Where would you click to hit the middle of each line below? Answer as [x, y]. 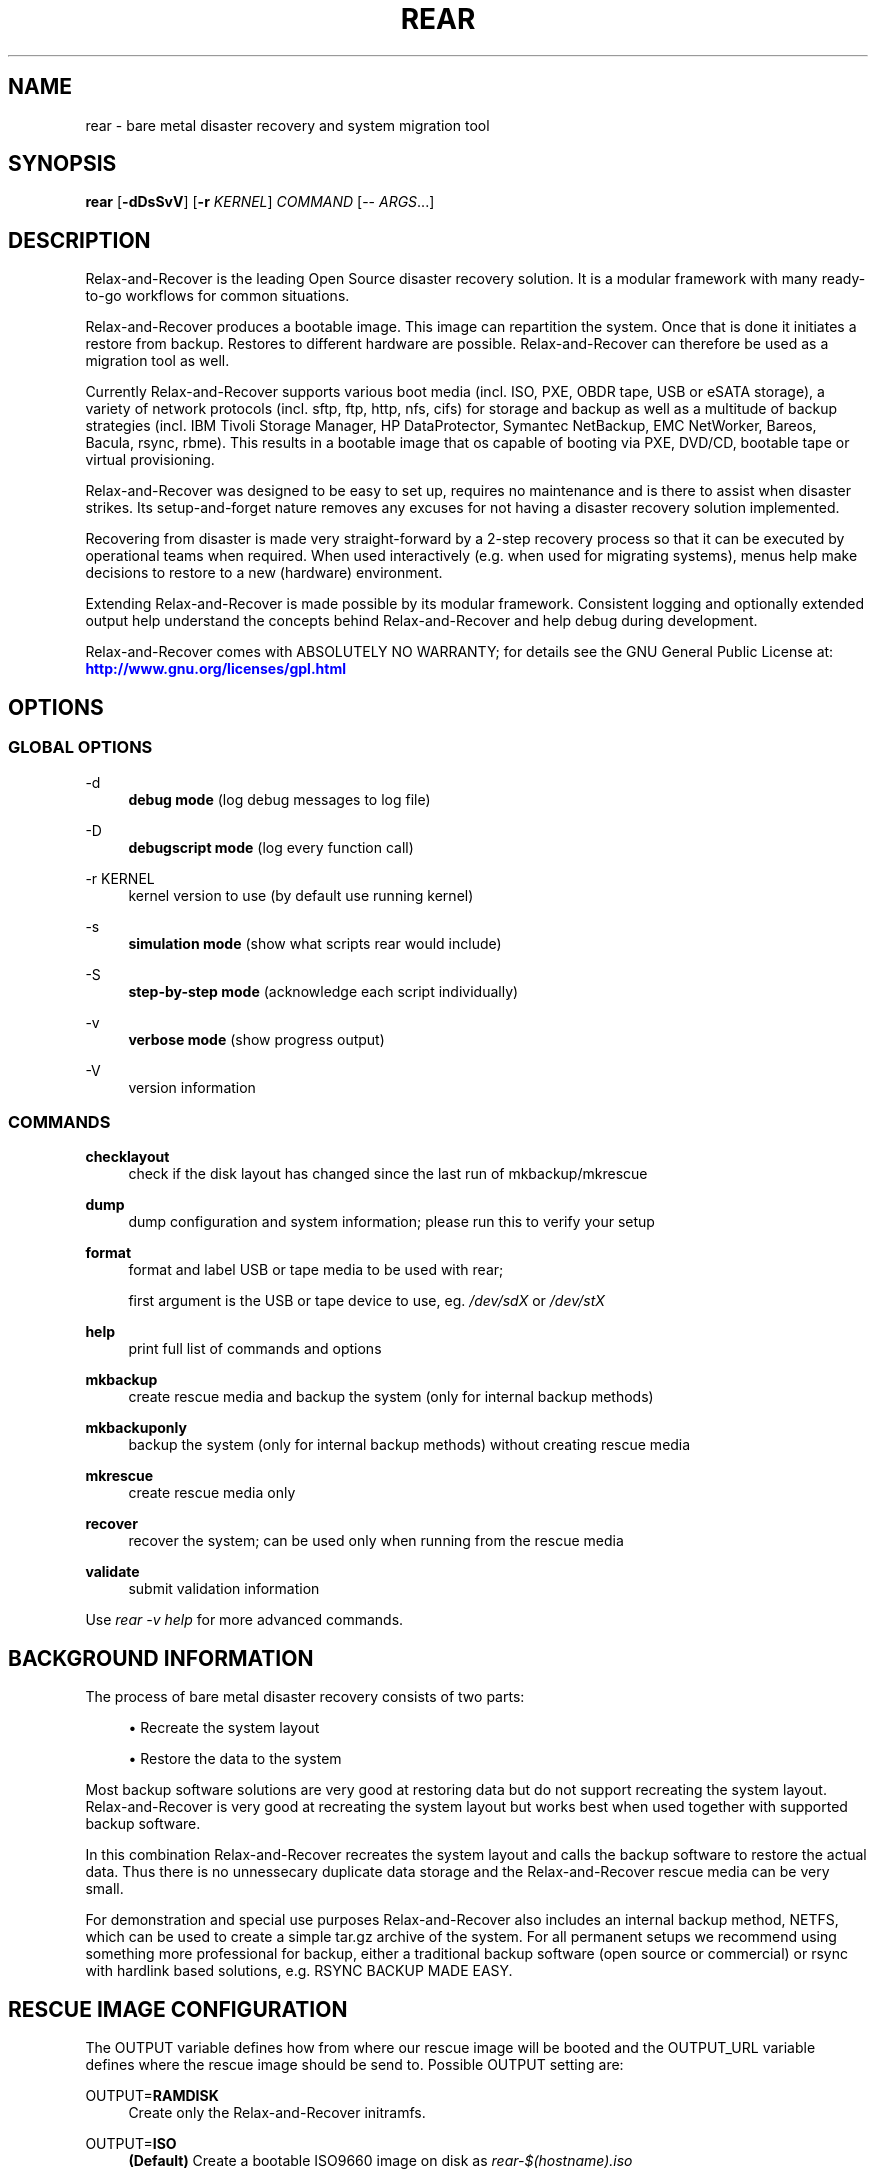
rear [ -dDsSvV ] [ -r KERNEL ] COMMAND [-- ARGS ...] [260, 202]
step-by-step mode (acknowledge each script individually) [323, 991]
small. [104, 1889]
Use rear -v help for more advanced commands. [244, 1620]
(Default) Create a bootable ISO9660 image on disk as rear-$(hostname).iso [380, 2160]
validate [112, 1572]
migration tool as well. [157, 361]
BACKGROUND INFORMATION [161, 1658]
